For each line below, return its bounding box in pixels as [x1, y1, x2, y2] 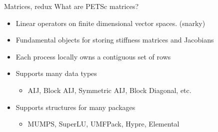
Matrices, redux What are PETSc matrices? [4, 1, 139, 11]
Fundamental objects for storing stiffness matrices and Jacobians [15, 34, 214, 45]
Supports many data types [15, 68, 97, 78]
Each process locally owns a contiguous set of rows [15, 51, 171, 61]
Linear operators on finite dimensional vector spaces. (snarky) [15, 17, 205, 28]
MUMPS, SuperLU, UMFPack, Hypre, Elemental [27, 118, 179, 129]
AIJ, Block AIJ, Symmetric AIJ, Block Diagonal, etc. [27, 84, 191, 95]
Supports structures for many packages [15, 101, 135, 112]
